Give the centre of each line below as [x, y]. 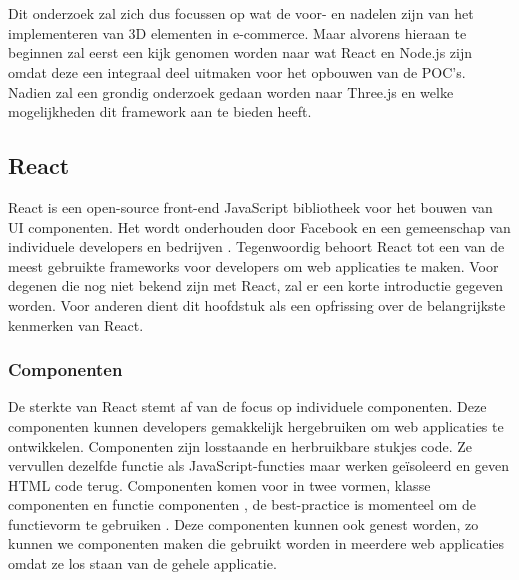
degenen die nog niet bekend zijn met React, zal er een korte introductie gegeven [255, 285]
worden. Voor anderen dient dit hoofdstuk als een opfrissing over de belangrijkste [257, 304]
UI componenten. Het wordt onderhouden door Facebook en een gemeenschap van [259, 226]
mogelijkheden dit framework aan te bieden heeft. [160, 111]
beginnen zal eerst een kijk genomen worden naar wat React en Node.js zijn [240, 52]
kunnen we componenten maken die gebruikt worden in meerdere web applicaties [256, 543]
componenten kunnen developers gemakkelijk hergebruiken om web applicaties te [256, 425]
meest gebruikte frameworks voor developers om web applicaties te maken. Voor [253, 265]
